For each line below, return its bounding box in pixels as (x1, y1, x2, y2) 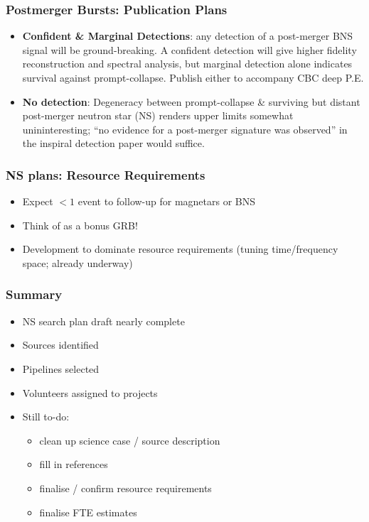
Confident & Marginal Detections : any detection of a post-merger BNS (22, 28, 353, 43)
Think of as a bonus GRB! (22, 217, 138, 232)
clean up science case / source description (39, 433, 220, 447)
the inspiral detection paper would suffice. (22, 136, 205, 151)
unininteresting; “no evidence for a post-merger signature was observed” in (22, 121, 348, 136)
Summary (6, 286, 63, 303)
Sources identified (22, 337, 99, 352)
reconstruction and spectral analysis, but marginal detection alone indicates (22, 56, 353, 71)
